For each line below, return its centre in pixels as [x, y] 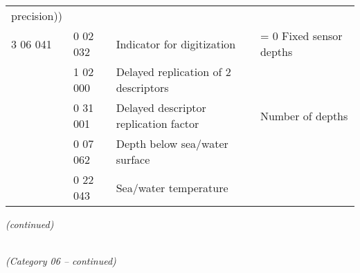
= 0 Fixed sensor [301, 36]
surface [133, 159]
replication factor [157, 123]
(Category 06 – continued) [61, 261]
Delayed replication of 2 [173, 72]
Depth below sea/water [172, 143]
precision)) [37, 16]
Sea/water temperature [172, 187]
